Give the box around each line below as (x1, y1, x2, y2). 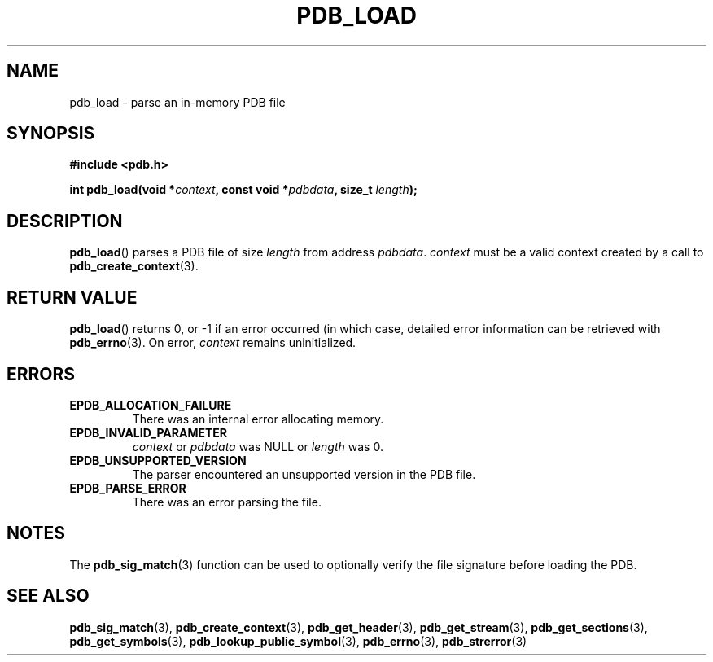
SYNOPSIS (7, 123, 95, 144)
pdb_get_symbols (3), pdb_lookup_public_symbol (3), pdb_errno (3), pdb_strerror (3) (69, 634, 527, 648)
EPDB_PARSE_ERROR (69, 480, 186, 495)
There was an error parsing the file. (132, 494, 322, 509)
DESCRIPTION (7, 210, 123, 231)
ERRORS (7, 363, 76, 384)
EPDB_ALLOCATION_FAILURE (69, 397, 232, 412)
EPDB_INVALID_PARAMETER (69, 425, 228, 440)
